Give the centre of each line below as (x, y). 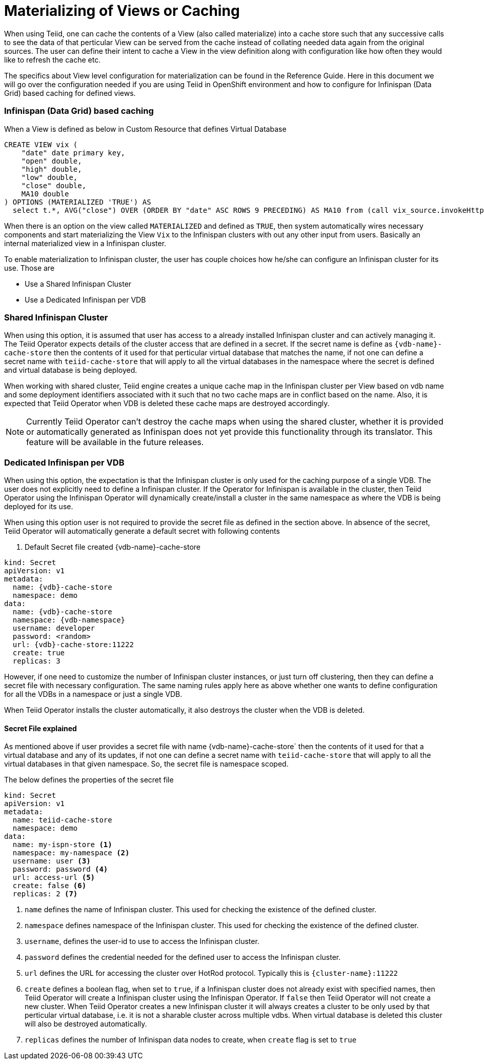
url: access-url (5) (54, 878)
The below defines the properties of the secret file (89, 780)
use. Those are (29, 268)
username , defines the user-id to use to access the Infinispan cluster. (142, 941)
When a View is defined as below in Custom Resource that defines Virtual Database (145, 129)
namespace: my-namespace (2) (71, 853)
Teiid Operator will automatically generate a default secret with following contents (142, 531)
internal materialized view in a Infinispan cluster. (85, 243)
